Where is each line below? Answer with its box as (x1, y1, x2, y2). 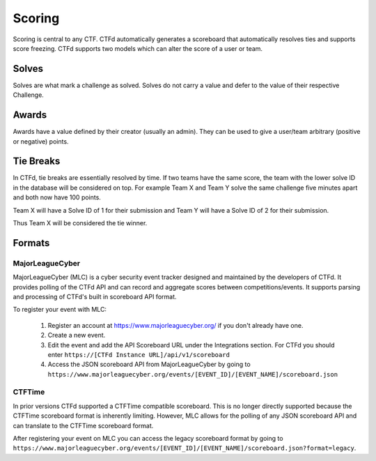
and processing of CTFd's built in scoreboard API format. (13, 292, 177, 301)
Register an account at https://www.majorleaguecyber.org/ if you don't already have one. (47, 321, 304, 329)
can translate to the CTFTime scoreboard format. (13, 421, 154, 430)
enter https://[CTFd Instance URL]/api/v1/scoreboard (47, 350, 230, 358)
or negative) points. (13, 137, 69, 146)
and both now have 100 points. (13, 193, 101, 202)
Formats (13, 237, 50, 249)
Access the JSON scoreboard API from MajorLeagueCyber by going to (47, 360, 251, 369)
